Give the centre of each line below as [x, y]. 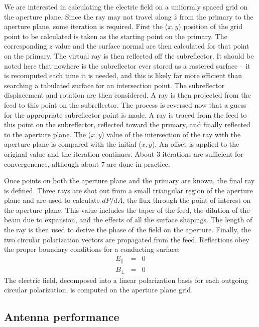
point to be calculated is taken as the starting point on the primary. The [116, 36]
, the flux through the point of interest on [187, 200]
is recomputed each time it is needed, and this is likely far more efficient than [123, 75]
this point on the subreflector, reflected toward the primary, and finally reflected [127, 124]
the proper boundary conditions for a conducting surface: [92, 249]
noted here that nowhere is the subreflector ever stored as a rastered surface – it [127, 65]
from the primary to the [216, 16]
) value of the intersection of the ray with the [171, 134]
